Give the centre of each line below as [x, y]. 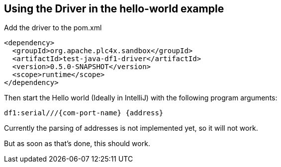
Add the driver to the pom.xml [53, 28]
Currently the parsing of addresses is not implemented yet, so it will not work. [131, 128]
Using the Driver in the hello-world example [114, 9]
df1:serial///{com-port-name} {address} [84, 113]
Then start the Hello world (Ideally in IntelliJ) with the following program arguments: [141, 98]
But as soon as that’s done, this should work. [77, 144]
